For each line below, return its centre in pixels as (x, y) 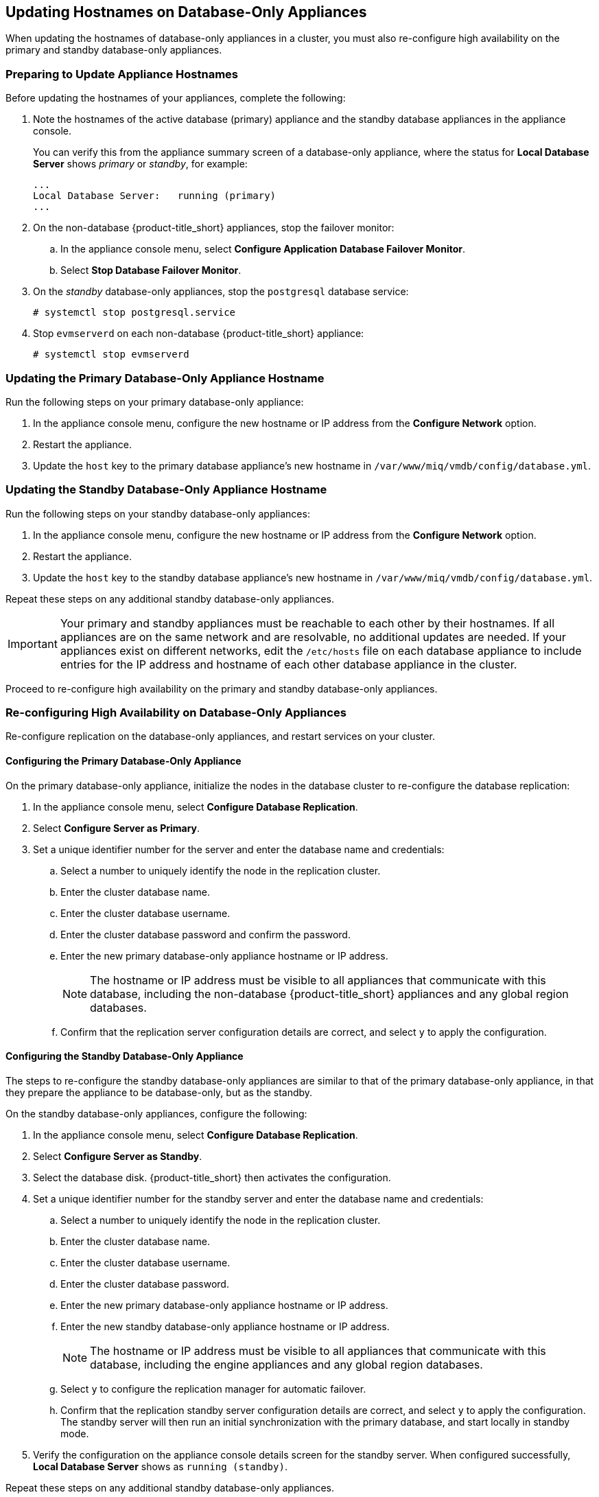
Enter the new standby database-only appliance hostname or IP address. (225, 1326)
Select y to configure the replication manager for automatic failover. (213, 1389)
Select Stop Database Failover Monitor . (151, 270)
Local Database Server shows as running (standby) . (160, 1466)
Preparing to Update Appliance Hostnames (122, 74)
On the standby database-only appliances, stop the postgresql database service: (221, 292)
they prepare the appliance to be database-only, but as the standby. (159, 1092)
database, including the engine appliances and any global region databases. (286, 1364)
